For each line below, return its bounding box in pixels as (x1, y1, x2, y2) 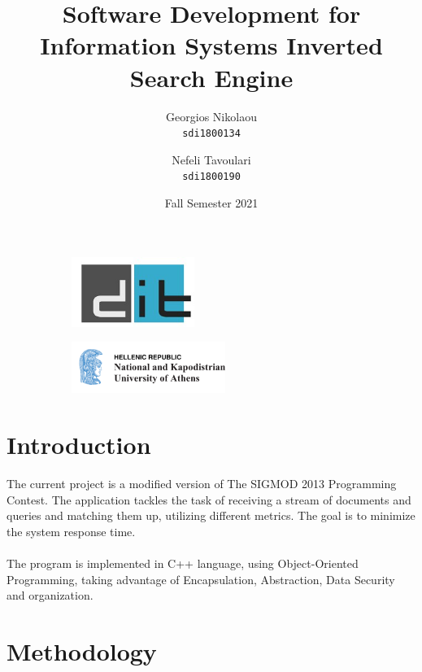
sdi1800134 (182, 128, 241, 140)
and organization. (7, 587, 94, 604)
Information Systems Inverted (40, 28, 383, 62)
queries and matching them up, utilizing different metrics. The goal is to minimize (7, 507, 415, 524)
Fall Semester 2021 (164, 194, 259, 211)
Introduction (7, 428, 151, 461)
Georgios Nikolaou (166, 107, 257, 124)
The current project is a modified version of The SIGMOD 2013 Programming (7, 474, 397, 491)
